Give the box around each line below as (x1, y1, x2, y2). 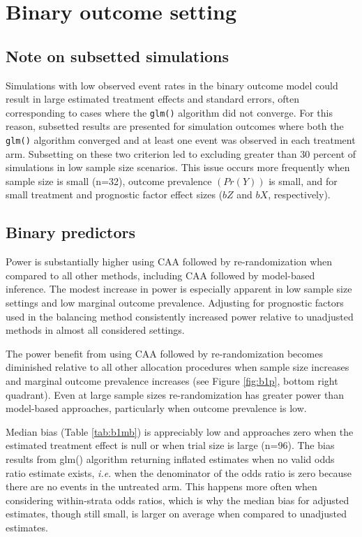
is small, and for (269, 173, 338, 188)
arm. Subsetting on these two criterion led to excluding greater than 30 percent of (6, 146, 356, 161)
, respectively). (268, 187, 331, 202)
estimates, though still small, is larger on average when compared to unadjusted (6, 506, 347, 521)
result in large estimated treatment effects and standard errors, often (6, 91, 300, 106)
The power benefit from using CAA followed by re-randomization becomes (6, 346, 323, 360)
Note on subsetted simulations (6, 45, 229, 66)
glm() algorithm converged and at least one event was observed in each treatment (6, 133, 356, 147)
